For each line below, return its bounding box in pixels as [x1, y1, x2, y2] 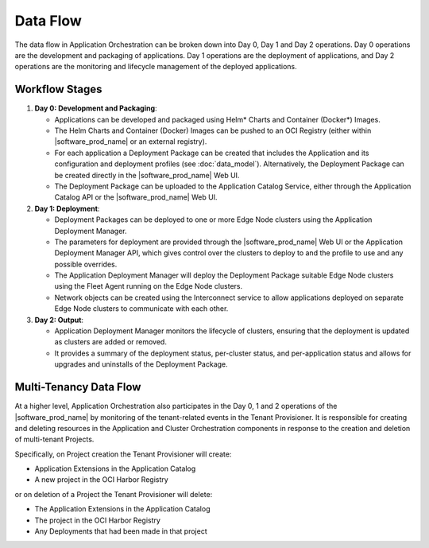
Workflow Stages [14, 83, 102, 96]
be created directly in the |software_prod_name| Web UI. [54, 170, 240, 180]
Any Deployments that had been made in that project [34, 527, 207, 536]
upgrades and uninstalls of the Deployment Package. [54, 360, 228, 369]
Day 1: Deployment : [34, 204, 100, 213]
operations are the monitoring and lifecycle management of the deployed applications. [14, 62, 297, 72]
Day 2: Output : [34, 315, 83, 325]
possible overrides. [54, 259, 118, 269]
